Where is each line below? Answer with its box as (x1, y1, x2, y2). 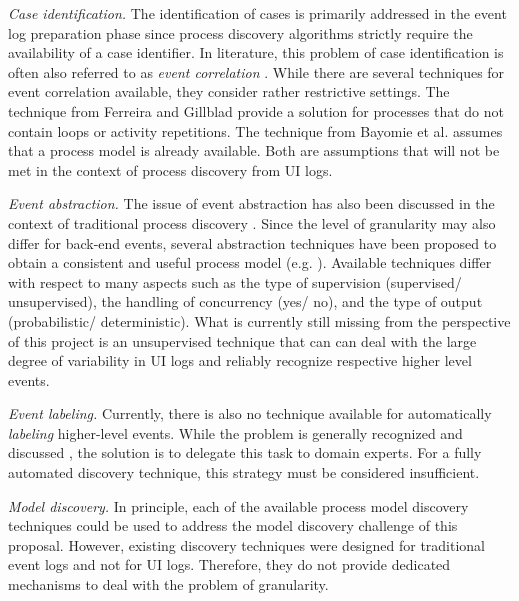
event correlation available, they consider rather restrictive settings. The (8, 81, 450, 102)
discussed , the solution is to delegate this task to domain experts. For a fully (8, 442, 482, 463)
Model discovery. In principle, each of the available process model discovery (8, 495, 469, 516)
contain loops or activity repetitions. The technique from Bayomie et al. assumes (8, 120, 503, 141)
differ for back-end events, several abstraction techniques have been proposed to (8, 232, 497, 253)
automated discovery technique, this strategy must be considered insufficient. (8, 462, 480, 483)
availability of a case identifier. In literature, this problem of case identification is (8, 42, 504, 63)
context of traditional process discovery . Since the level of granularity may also (8, 212, 496, 233)
